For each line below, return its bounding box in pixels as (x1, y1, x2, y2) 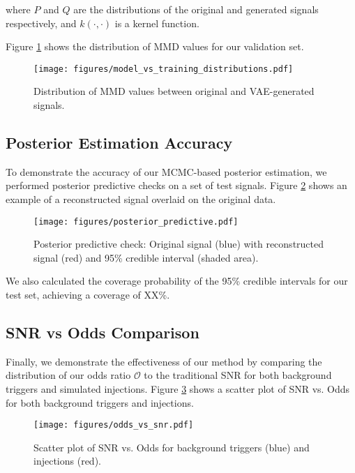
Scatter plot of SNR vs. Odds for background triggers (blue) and (33, 440, 310, 454)
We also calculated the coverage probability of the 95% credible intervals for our (6, 273, 348, 288)
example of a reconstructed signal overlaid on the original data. (6, 192, 276, 207)
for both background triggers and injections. (6, 395, 194, 410)
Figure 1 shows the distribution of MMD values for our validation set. (6, 39, 304, 54)
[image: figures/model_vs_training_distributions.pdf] (33, 63, 294, 74)
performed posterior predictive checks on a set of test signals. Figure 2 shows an (6, 178, 347, 193)
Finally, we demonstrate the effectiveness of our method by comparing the (6, 354, 322, 368)
